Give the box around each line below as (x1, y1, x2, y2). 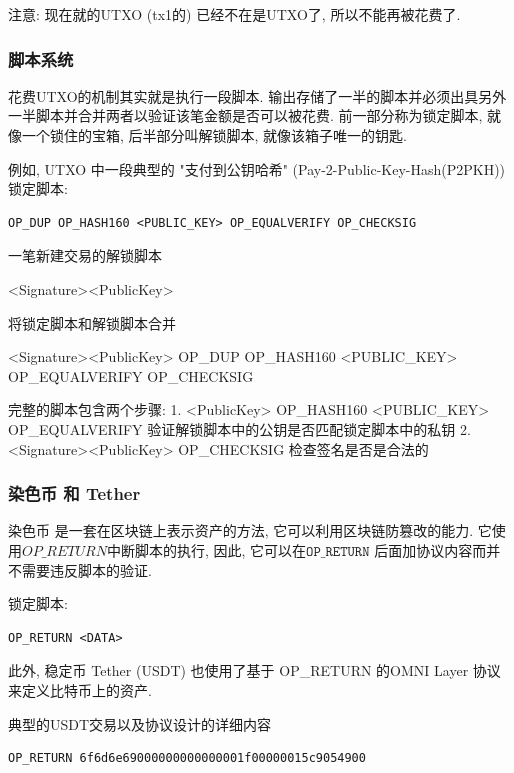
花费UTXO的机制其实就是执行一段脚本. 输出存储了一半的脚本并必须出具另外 (8, 85, 507, 106)
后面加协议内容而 (374, 539, 487, 560)
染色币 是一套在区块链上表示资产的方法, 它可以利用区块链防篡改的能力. (8, 520, 474, 541)
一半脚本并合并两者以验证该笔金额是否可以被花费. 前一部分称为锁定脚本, (8, 105, 483, 126)
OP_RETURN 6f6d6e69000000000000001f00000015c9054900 (8, 751, 366, 766)
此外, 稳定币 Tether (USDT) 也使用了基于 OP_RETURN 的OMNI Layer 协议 (8, 660, 501, 681)
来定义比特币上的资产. (8, 679, 152, 700)
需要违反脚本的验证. (21, 559, 152, 580)
